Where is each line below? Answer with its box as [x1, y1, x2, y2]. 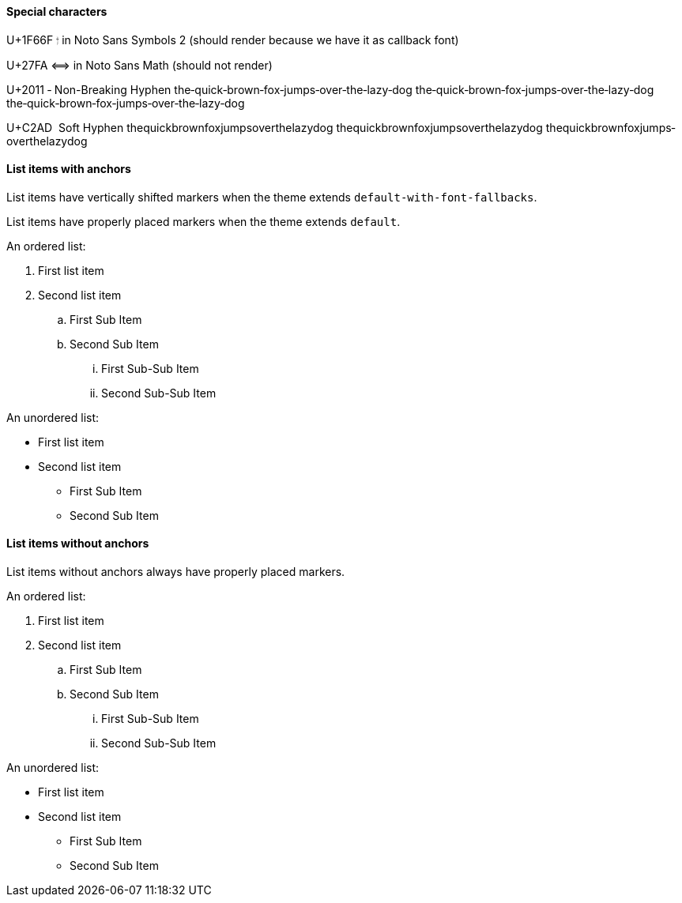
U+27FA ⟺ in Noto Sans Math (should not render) [6, 58, 273, 72]
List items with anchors [6, 162, 131, 176]
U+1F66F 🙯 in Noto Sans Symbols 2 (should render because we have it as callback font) [6, 32, 459, 47]
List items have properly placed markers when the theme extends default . [6, 214, 401, 228]
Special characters [6, 5, 107, 18]
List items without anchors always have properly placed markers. [6, 565, 345, 579]
